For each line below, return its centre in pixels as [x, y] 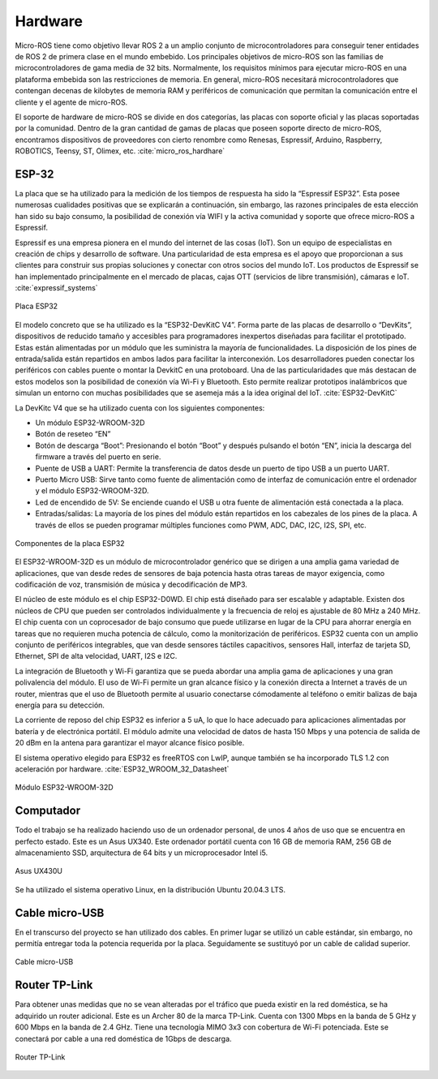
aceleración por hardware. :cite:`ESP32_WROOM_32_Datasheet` [122, 769]
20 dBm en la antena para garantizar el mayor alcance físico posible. [130, 743]
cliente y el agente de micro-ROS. [71, 102]
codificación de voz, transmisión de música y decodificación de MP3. [131, 585]
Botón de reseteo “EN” [73, 434]
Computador [48, 811]
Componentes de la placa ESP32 [70, 543]
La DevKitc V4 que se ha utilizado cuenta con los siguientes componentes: [140, 408]
